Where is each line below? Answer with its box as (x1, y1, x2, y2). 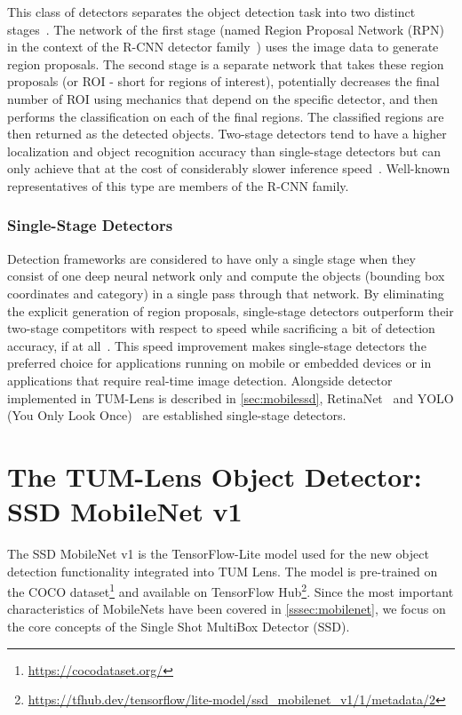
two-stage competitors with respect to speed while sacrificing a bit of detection (7, 319, 435, 338)
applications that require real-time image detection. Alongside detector (7, 370, 393, 389)
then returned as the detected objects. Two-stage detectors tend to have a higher (7, 124, 447, 143)
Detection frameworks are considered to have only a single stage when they (7, 249, 416, 267)
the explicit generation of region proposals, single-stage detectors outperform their (7, 301, 454, 320)
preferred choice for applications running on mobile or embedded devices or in (7, 354, 432, 372)
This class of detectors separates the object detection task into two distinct (7, 3, 416, 20)
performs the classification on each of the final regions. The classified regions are (7, 107, 444, 125)
